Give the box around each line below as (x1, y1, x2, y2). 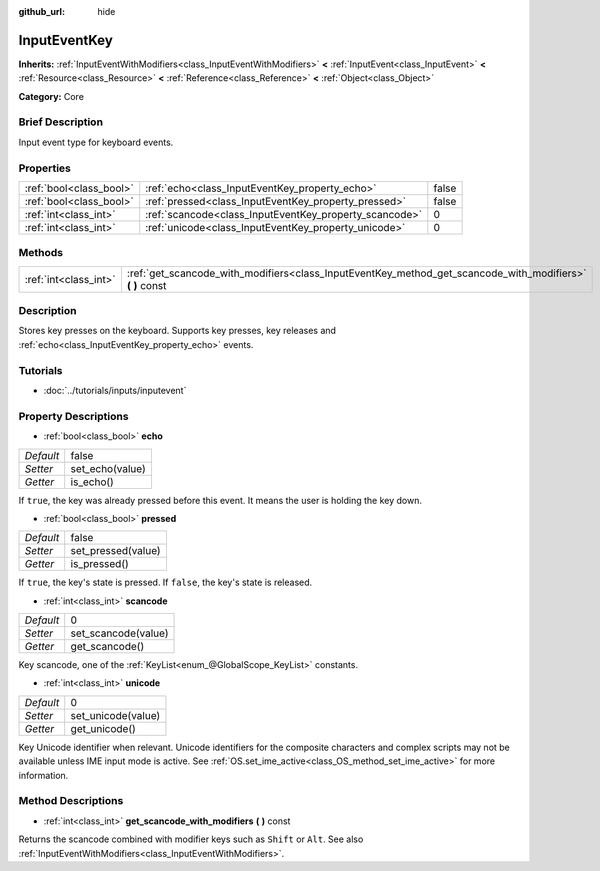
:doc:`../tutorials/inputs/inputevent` (43, 385, 187, 396)
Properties (18, 161, 72, 175)
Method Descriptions (18, 794, 124, 808)
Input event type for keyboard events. (18, 136, 174, 148)
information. (18, 769, 69, 781)
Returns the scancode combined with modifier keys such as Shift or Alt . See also (18, 833, 364, 845)
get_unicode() (70, 721, 137, 735)
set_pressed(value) (70, 544, 161, 558)
